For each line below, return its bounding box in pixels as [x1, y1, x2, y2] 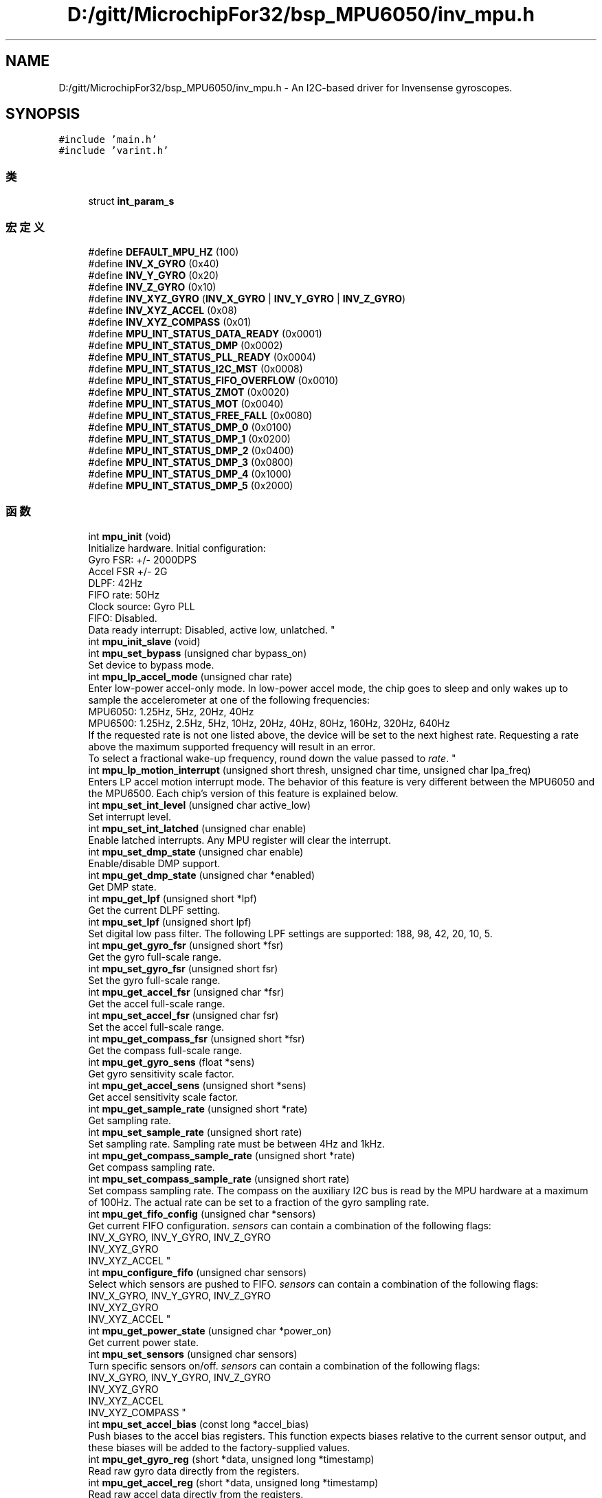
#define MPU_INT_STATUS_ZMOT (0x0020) [88, 385, 290, 398]
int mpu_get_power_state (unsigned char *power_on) [88, 1324, 332, 1337]
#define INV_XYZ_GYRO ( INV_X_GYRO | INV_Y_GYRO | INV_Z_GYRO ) [88, 292, 406, 304]
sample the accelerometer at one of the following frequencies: [88, 693, 370, 706]
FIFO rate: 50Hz [88, 588, 160, 601]
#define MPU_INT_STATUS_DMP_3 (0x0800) [88, 456, 293, 468]
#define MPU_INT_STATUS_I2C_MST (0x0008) [88, 362, 303, 374]
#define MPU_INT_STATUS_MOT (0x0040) [88, 397, 284, 410]
